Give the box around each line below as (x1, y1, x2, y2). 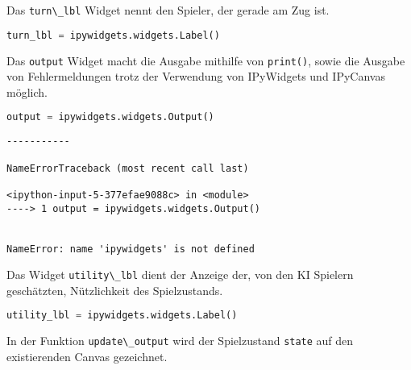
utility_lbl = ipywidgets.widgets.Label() (6, 310, 238, 322)
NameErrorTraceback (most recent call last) (6, 162, 249, 174)
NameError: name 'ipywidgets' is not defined (6, 243, 255, 255)
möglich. (6, 83, 48, 100)
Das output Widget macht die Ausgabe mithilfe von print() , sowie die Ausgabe (6, 52, 405, 69)
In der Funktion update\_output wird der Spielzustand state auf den (6, 332, 354, 349)
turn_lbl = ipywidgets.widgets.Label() (6, 29, 220, 41)
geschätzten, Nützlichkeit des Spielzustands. (6, 281, 223, 298)
